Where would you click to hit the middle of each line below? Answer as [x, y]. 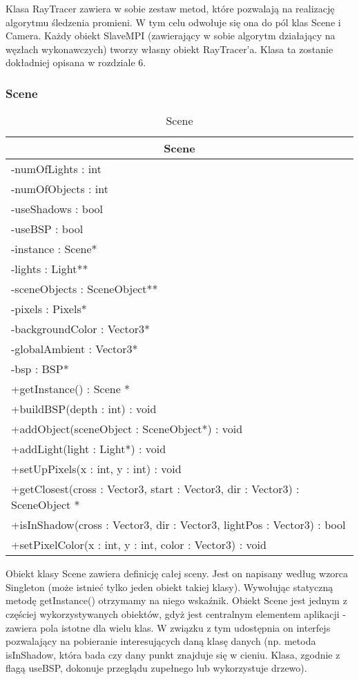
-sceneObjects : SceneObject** [85, 289]
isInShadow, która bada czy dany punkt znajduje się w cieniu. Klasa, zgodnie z [173, 654]
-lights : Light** [50, 269]
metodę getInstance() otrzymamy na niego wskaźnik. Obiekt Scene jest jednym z [176, 600]
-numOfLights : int [56, 169]
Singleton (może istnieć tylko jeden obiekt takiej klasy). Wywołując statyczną [169, 587]
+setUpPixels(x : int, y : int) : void [96, 469]
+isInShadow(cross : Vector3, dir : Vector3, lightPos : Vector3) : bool [178, 525]
